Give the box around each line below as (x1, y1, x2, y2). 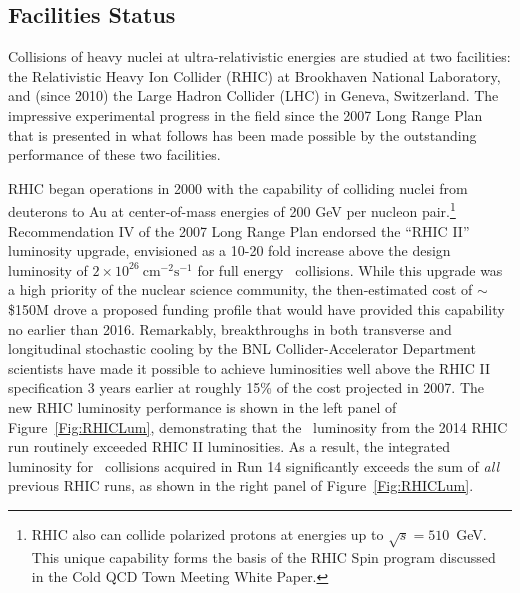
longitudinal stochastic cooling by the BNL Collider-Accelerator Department (8, 338, 476, 359)
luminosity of (8, 259, 88, 280)
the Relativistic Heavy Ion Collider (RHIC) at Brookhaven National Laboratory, (8, 65, 501, 86)
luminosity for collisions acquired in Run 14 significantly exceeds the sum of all (8, 455, 499, 476)
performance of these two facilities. (8, 144, 221, 165)
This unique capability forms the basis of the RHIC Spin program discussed (31, 546, 496, 567)
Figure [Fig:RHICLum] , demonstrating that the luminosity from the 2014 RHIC (8, 416, 508, 437)
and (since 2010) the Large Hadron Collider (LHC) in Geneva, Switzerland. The (8, 85, 499, 106)
